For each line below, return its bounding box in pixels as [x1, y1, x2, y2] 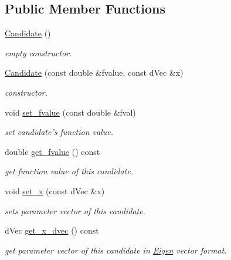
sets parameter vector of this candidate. [5, 204, 145, 217]
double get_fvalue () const [5, 145, 100, 157]
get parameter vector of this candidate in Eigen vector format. [5, 244, 227, 256]
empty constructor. [5, 46, 72, 59]
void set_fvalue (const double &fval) [5, 106, 136, 118]
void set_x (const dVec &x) [5, 184, 105, 197]
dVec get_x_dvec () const [5, 224, 99, 237]
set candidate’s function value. [5, 126, 113, 138]
